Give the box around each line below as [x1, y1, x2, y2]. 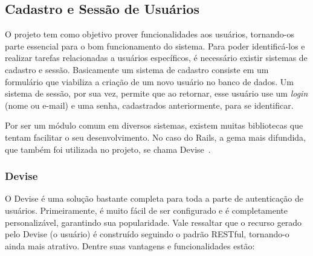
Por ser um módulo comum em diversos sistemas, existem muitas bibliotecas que [5, 119, 303, 132]
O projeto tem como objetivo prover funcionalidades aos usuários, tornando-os [5, 28, 294, 40]
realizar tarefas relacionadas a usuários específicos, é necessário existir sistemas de [5, 51, 308, 64]
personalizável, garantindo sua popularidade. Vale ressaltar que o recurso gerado [5, 216, 302, 228]
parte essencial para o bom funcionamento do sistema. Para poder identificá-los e [5, 39, 305, 52]
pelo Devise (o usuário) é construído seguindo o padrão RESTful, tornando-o [5, 228, 289, 240]
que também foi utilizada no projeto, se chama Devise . [5, 142, 211, 155]
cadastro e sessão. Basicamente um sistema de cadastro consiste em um [5, 63, 269, 75]
